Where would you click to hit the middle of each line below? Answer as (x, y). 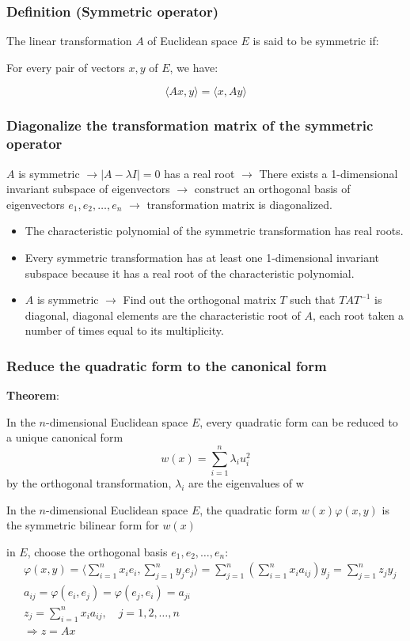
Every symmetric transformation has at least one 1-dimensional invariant (202, 257)
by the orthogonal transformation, (89, 483)
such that (313, 300)
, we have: (194, 67)
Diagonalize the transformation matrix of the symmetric (190, 125)
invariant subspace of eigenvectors (88, 189)
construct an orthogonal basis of (272, 189)
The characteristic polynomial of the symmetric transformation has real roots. (214, 231)
